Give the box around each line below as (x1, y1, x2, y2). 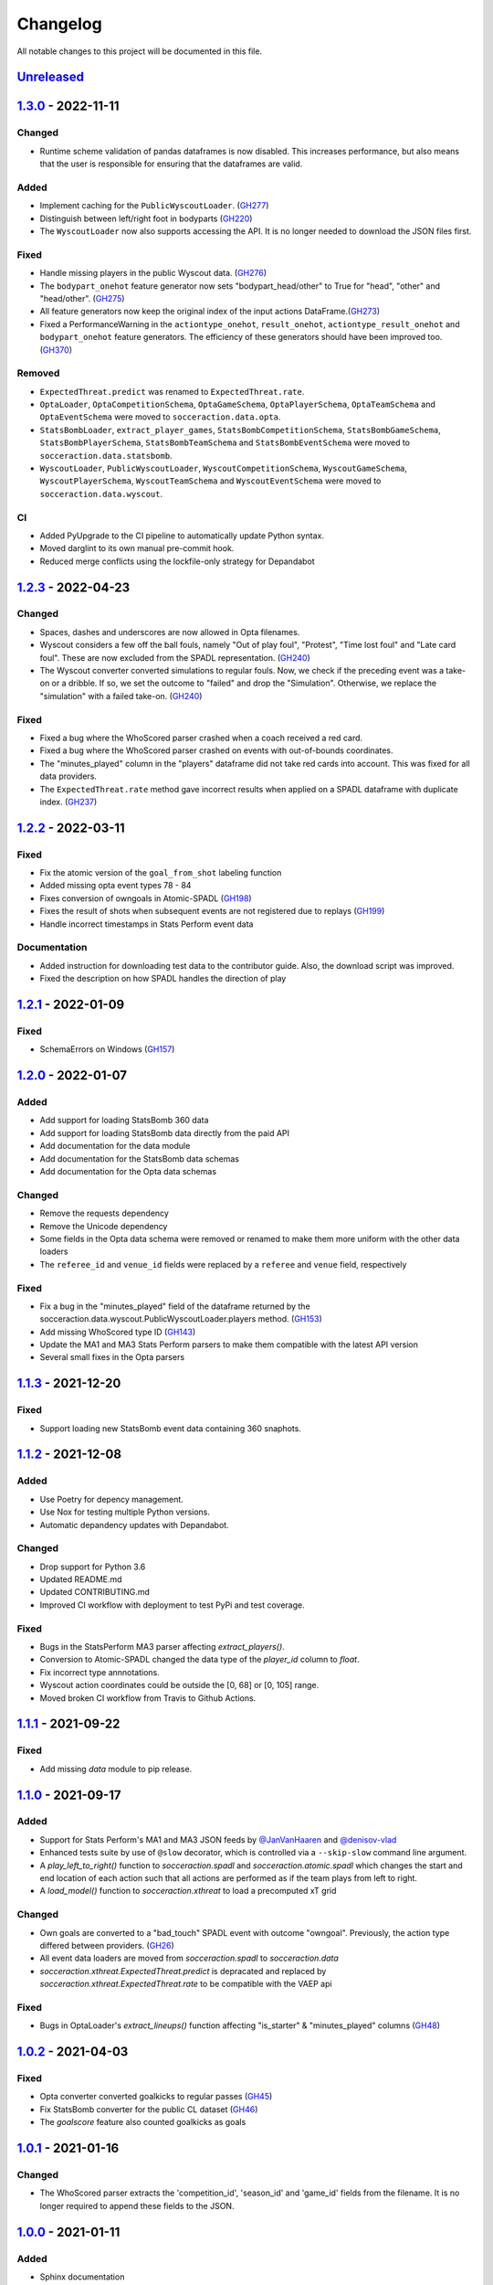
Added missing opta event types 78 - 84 (39, 880, 192, 891)
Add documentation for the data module (39, 1141, 191, 1152)
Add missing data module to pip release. (39, 1763, 193, 1774)
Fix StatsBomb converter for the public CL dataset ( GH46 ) (39, 2103, 258, 2115)
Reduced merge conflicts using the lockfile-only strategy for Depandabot (39, 556, 315, 567)
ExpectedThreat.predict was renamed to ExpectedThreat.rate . (39, 386, 305, 397)
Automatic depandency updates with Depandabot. (39, 1519, 229, 1530)
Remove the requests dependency (39, 1207, 169, 1219)
